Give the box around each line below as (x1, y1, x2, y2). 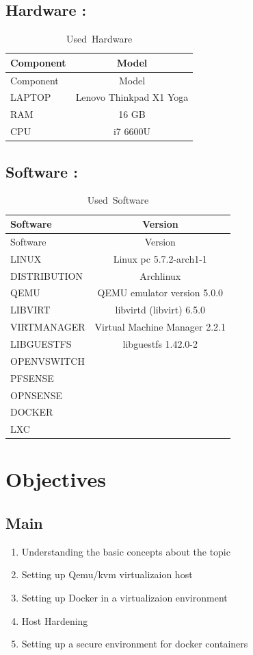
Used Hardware (66, 32, 133, 46)
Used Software (87, 193, 149, 207)
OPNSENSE (10, 388, 63, 402)
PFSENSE (10, 370, 54, 385)
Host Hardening (21, 613, 88, 628)
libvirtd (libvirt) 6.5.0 (115, 302, 206, 317)
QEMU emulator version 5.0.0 (97, 285, 224, 300)
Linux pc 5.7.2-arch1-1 (113, 251, 207, 265)
